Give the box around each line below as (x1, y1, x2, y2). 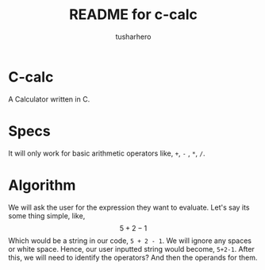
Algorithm (8, 176, 76, 194)
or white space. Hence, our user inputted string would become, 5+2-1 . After (8, 244, 255, 253)
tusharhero (115, 32, 152, 41)
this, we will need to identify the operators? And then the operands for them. (8, 253, 258, 262)
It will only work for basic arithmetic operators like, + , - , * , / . (8, 148, 205, 158)
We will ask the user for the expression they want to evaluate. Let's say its (8, 202, 250, 212)
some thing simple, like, (8, 210, 86, 220)
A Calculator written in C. (8, 94, 90, 104)
